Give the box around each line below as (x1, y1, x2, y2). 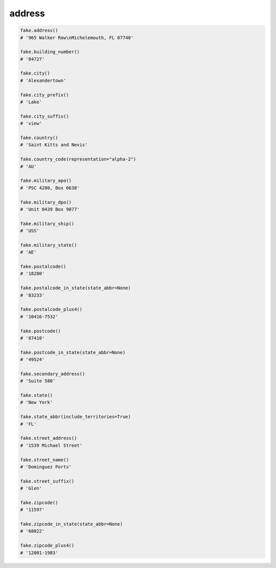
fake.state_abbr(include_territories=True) (20, 414, 131, 420)
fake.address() (20, 28, 58, 33)
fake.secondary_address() (20, 371, 85, 377)
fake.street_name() (20, 457, 69, 463)
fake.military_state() (20, 242, 77, 248)
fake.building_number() (20, 49, 80, 55)
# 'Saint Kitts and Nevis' (20, 142, 88, 148)
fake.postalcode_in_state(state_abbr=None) (20, 285, 131, 291)
